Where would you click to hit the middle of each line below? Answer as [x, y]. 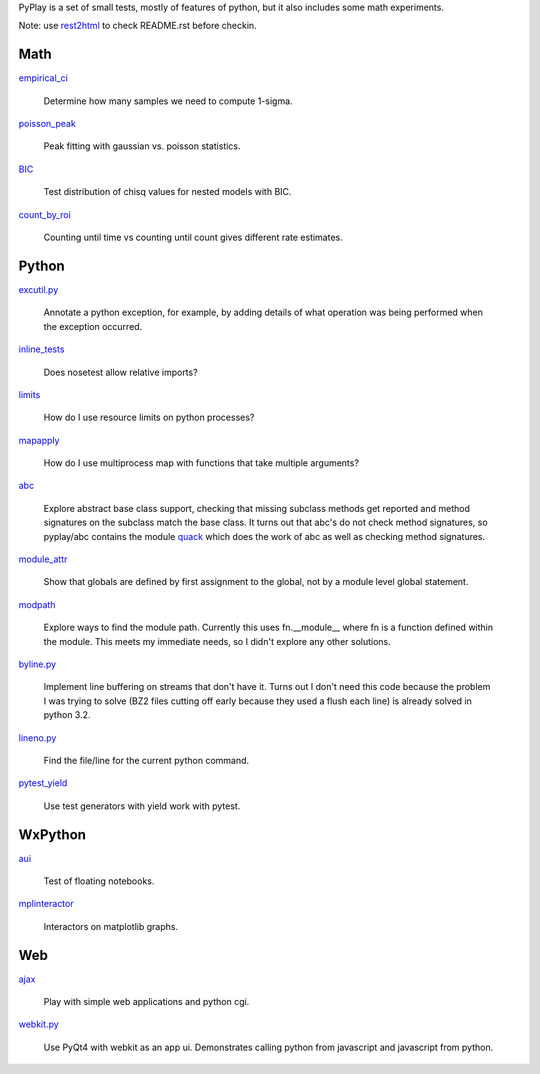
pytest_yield [43, 783]
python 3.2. [67, 715]
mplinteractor [46, 904]
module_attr [43, 559]
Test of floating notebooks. [99, 881]
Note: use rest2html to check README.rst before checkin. [137, 26]
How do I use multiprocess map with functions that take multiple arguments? [201, 463]
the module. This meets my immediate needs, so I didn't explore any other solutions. [217, 641]
